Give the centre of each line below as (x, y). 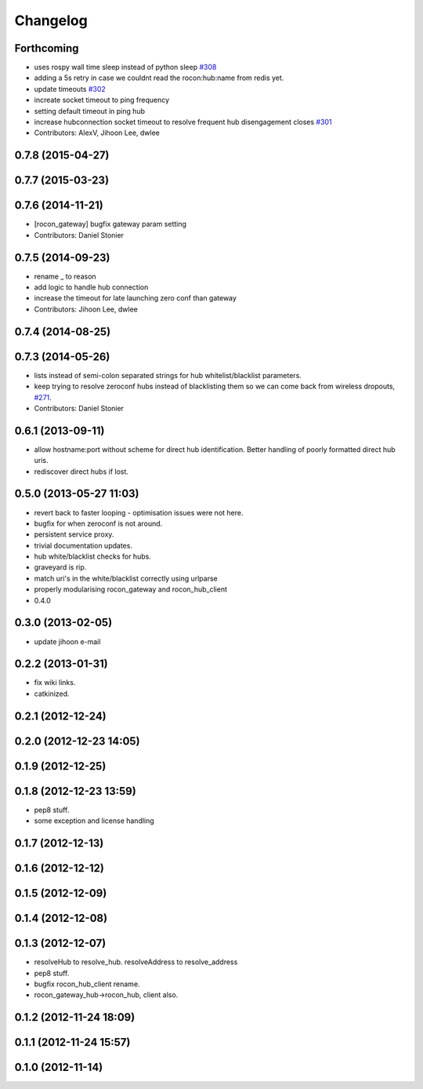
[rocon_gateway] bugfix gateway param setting (110, 224)
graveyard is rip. (60, 567)
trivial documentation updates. (83, 545)
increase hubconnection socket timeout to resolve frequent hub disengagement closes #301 (183, 122)
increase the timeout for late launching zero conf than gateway (135, 298)
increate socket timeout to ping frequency (102, 100)
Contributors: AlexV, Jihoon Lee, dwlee (97, 133)
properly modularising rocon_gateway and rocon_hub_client (130, 589)
